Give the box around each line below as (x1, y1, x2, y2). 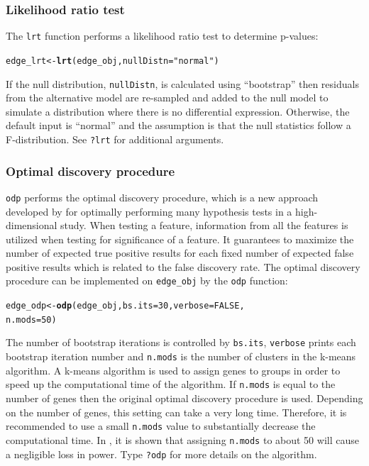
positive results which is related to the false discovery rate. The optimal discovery (6, 259, 360, 274)
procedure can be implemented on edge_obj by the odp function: (6, 273, 288, 288)
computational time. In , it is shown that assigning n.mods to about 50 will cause (6, 432, 359, 447)
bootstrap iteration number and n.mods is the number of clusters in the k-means (6, 349, 356, 364)
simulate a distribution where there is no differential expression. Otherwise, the (6, 104, 350, 118)
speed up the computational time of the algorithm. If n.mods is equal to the (6, 377, 336, 392)
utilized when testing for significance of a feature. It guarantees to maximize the (6, 231, 354, 246)
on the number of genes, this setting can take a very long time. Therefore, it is (6, 404, 347, 419)
